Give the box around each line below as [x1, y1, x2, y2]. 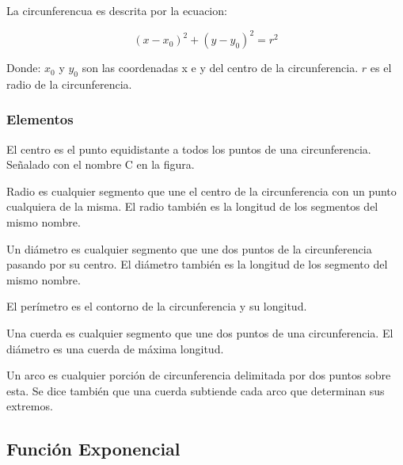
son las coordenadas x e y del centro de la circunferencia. [82, 59, 359, 76]
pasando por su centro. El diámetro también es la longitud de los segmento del [6, 256, 388, 273]
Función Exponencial [6, 436, 181, 461]
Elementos [6, 109, 74, 129]
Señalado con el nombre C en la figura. [6, 156, 195, 173]
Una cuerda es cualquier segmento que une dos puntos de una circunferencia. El [6, 325, 393, 341]
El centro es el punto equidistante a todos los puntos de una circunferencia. [6, 140, 371, 157]
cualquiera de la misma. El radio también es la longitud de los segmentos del [6, 198, 378, 215]
